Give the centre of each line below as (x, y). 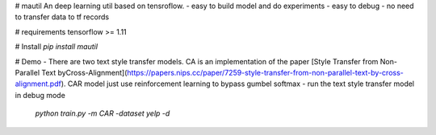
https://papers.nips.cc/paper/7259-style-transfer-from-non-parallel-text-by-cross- (265, 72)
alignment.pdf (38, 84)
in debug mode (40, 95)
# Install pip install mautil (57, 47)
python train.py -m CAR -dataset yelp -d (103, 113)
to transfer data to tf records (62, 17)
